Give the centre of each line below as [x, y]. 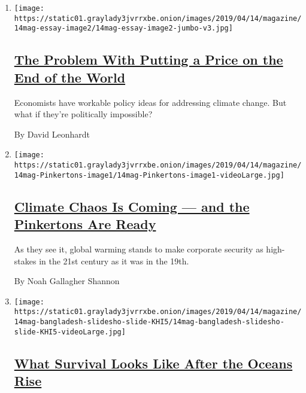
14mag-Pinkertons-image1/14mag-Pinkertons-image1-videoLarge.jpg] [149, 175]
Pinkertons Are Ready [85, 224]
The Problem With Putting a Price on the [149, 60]
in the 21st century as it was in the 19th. [114, 261]
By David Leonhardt [52, 134]
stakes [25, 261]
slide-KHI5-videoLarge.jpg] [70, 332]
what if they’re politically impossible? [83, 114]
